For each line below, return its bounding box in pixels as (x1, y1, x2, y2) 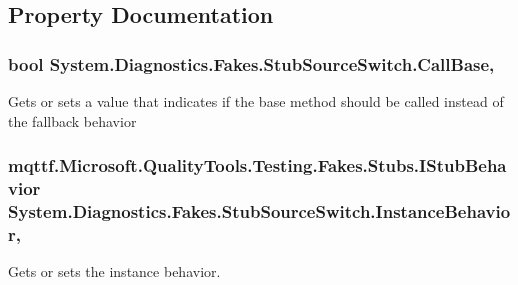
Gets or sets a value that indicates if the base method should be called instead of (8, 91, 504, 111)
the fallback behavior (8, 110, 137, 131)
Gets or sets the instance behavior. (8, 261, 221, 282)
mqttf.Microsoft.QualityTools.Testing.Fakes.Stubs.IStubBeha (8, 153, 507, 178)
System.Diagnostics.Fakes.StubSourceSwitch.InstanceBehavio (8, 198, 511, 223)
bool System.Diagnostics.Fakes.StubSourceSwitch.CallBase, (8, 51, 495, 76)
